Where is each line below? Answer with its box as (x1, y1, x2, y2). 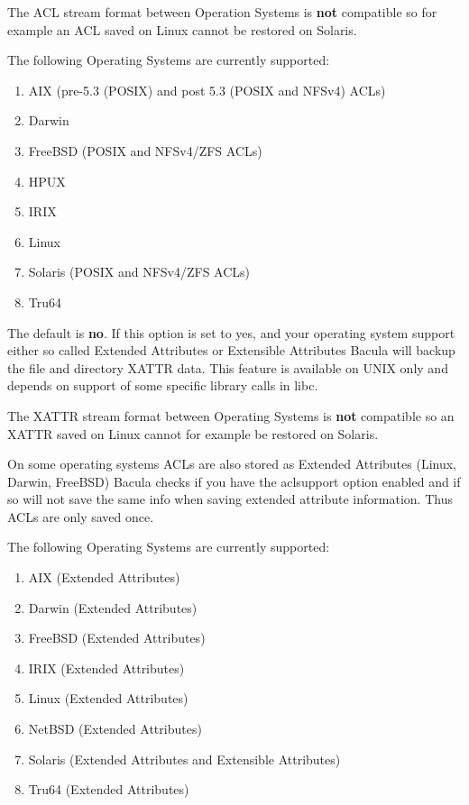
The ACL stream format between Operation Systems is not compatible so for (7, 3, 437, 21)
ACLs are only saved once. (7, 507, 154, 526)
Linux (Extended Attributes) (28, 689, 189, 708)
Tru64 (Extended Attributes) (28, 780, 189, 799)
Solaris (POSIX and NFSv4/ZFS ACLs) (28, 262, 251, 281)
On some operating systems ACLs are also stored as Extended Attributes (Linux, (7, 454, 457, 473)
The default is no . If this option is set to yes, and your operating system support (7, 323, 455, 342)
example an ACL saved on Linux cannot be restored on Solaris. (7, 20, 357, 39)
